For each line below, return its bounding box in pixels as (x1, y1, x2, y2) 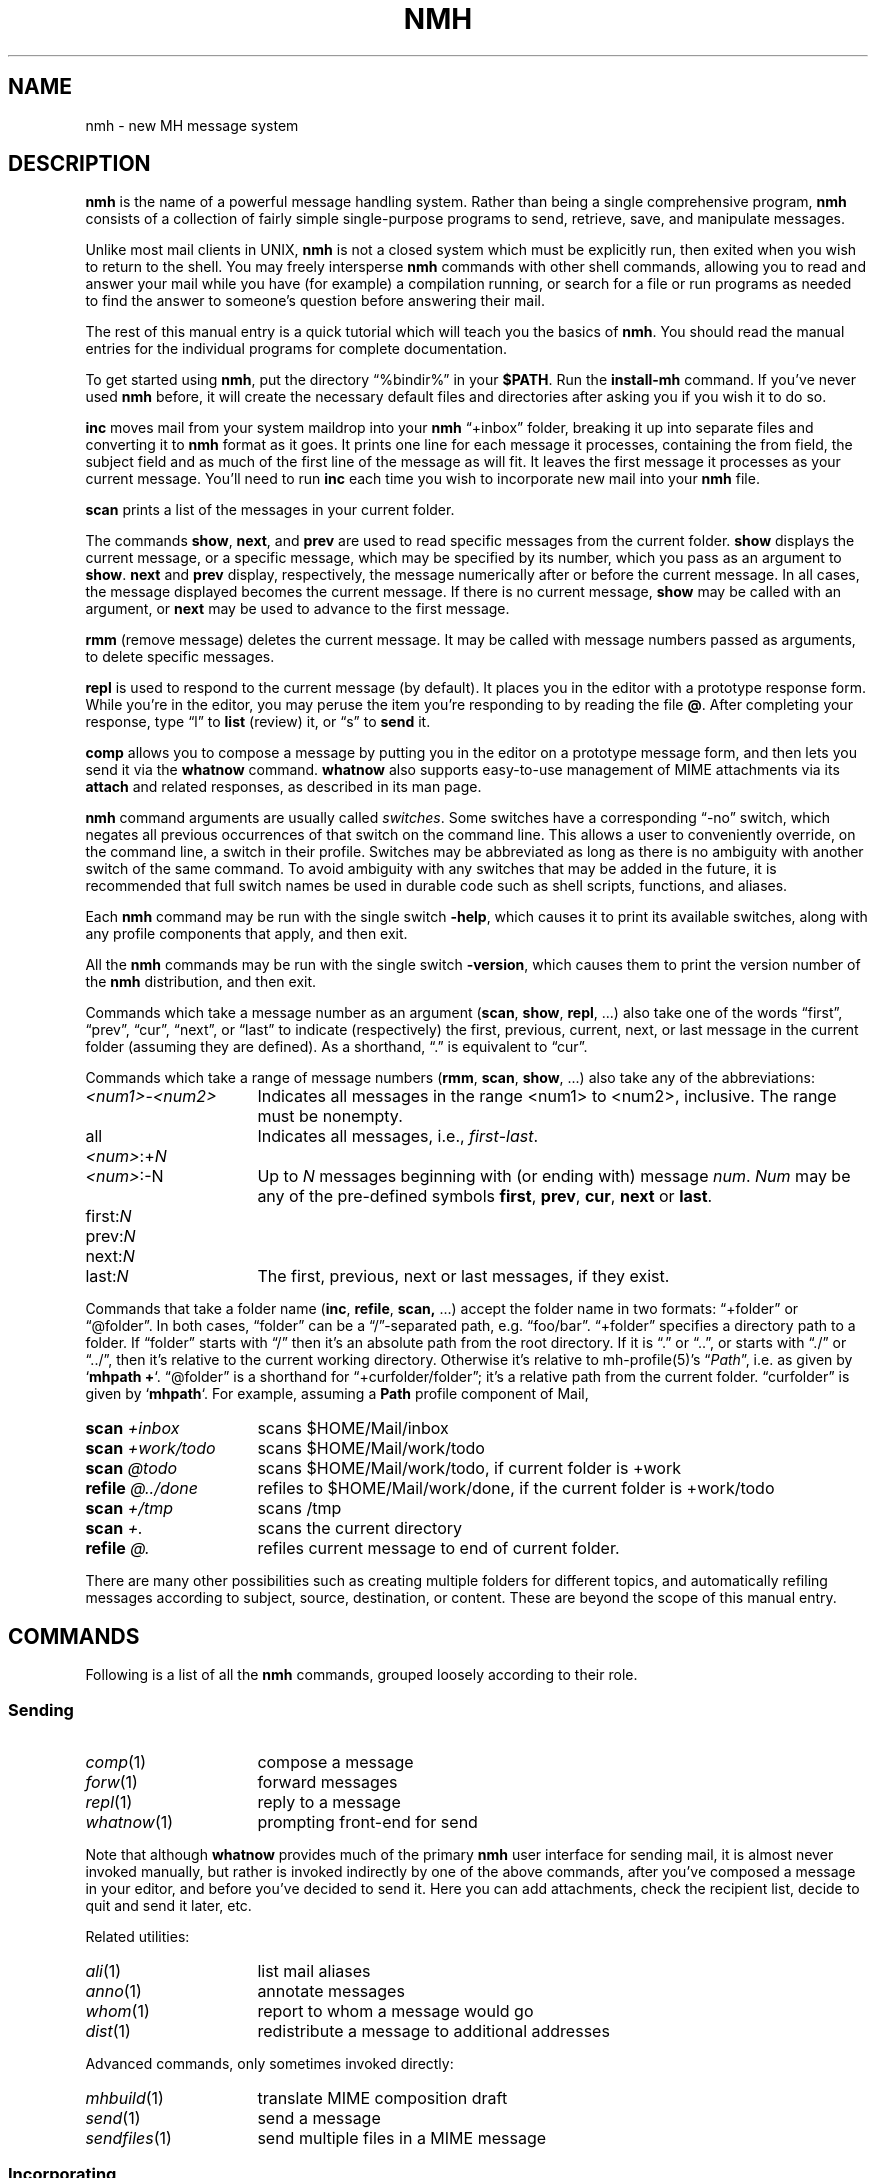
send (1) (85, 2108, 141, 2129)
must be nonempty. (257, 1106, 403, 1127)
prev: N (85, 1226, 136, 1247)
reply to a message (257, 1792, 401, 1813)
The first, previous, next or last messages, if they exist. (257, 1266, 670, 1287)
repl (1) (85, 1792, 133, 1813)
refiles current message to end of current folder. (257, 1538, 620, 1559)
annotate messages (257, 1981, 405, 2002)
